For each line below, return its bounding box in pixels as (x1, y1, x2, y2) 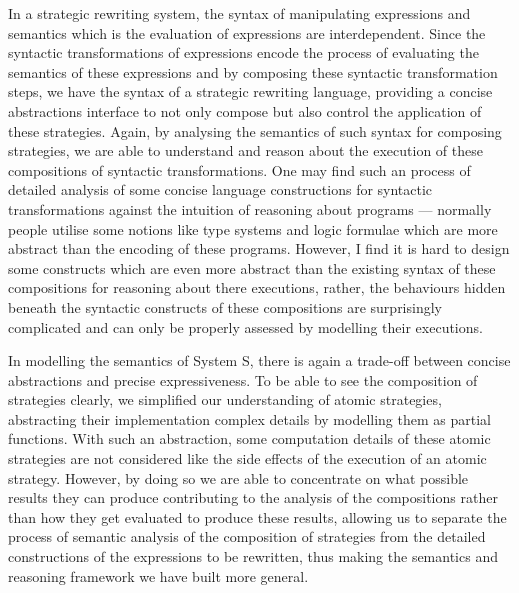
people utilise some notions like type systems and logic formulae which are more (8, 218, 498, 239)
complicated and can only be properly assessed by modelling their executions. (8, 316, 483, 337)
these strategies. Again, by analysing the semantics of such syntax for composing (8, 120, 502, 141)
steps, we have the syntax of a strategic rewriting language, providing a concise (8, 81, 493, 102)
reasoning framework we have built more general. (8, 565, 309, 586)
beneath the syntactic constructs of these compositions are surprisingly (8, 296, 442, 317)
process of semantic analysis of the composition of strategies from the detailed (8, 526, 486, 547)
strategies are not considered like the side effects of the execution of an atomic (8, 448, 487, 469)
